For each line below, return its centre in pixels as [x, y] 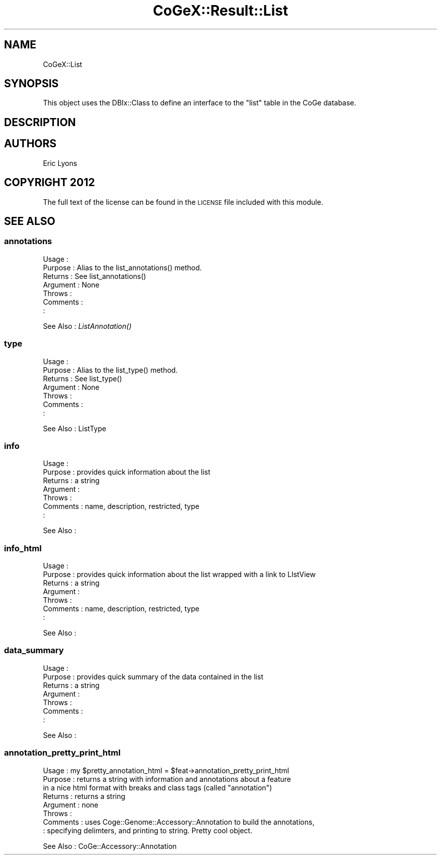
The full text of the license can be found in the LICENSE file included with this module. [183, 202]
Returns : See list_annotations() [95, 276]
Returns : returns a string [84, 796]
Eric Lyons [60, 163]
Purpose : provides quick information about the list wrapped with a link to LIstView [179, 575]
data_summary [34, 650]
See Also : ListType [75, 428]
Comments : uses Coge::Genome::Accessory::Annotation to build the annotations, [179, 822]
